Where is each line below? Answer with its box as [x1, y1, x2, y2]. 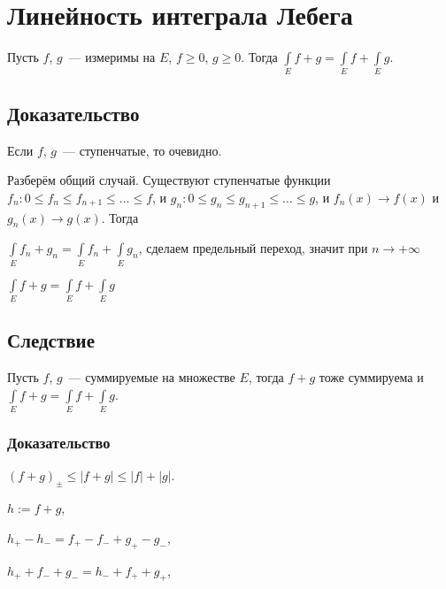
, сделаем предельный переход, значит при [138, 239, 368, 257]
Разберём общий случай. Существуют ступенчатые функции [7, 171, 331, 189]
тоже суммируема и [319, 368, 424, 386]
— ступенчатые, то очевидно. [63, 141, 222, 159]
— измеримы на [68, 48, 156, 66]
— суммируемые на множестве [68, 368, 235, 386]
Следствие [7, 326, 96, 354]
